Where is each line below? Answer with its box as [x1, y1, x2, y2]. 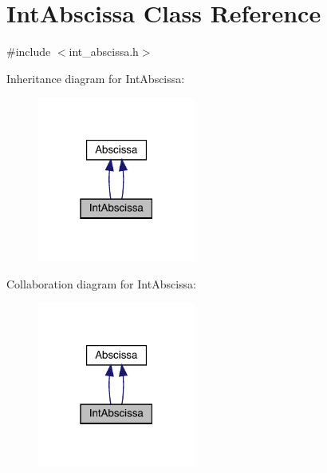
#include [6, 43, 51, 60]
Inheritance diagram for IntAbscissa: [6, 70, 185, 86]
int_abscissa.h [69, 43, 139, 60]
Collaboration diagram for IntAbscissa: [6, 275, 196, 292]
